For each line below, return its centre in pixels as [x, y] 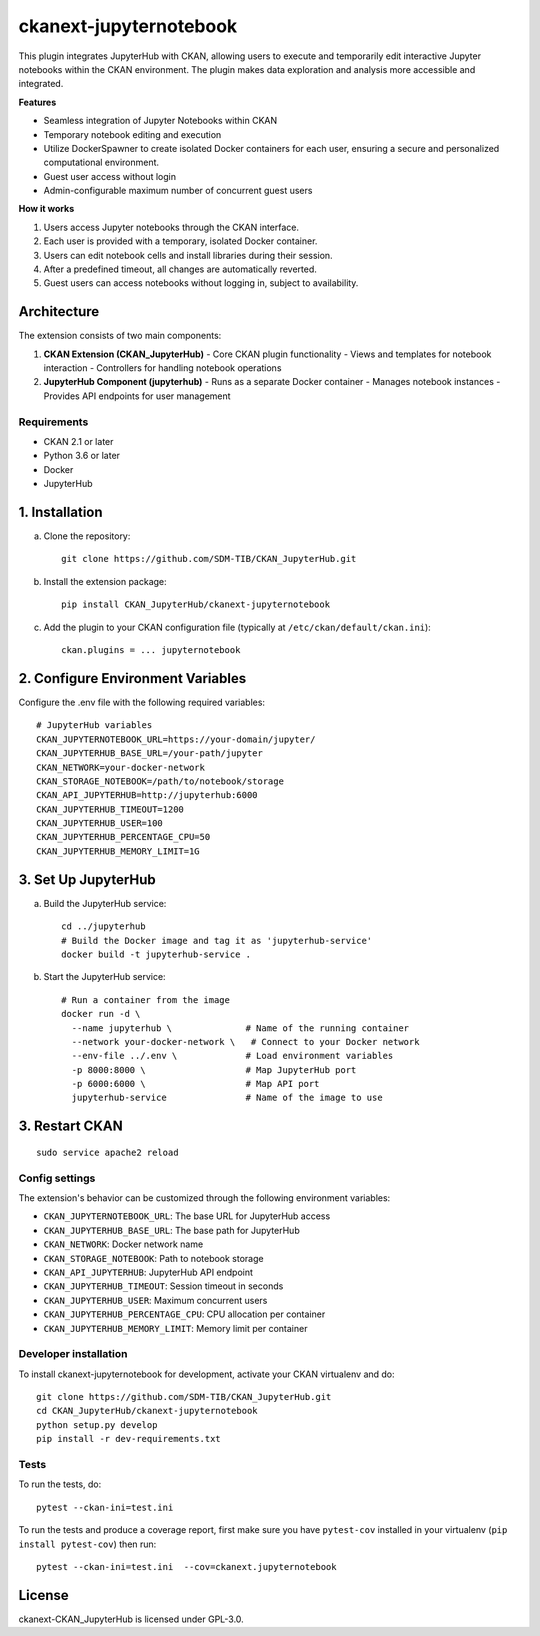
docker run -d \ [101, 1014]
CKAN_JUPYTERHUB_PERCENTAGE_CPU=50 [123, 837]
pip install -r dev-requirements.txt [129, 1439]
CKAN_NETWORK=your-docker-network [120, 767]
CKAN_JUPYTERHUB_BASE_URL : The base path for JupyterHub [171, 1230]
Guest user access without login [110, 176]
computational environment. [101, 162]
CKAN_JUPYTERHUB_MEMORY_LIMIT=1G [118, 851]
